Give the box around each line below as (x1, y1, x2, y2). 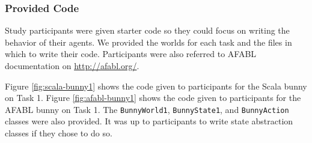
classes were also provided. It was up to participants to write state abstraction (5, 115, 293, 127)
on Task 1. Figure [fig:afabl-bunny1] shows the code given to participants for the (5, 91, 301, 104)
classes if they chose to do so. (5, 127, 112, 139)
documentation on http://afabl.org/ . (5, 59, 139, 71)
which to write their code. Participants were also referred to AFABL (5, 47, 257, 60)
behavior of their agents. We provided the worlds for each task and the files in (5, 35, 292, 48)
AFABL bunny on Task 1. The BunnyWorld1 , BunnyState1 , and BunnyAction (5, 103, 289, 115)
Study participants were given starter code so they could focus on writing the (5, 24, 290, 37)
